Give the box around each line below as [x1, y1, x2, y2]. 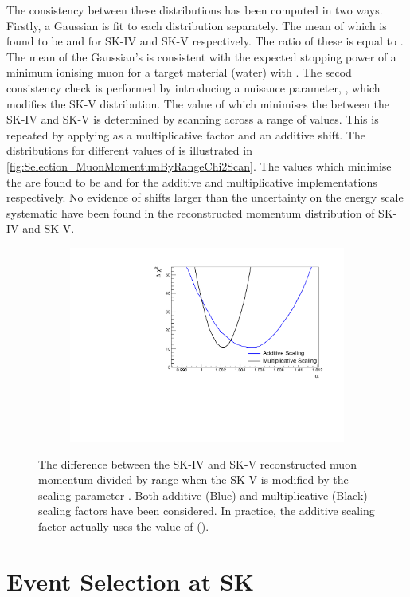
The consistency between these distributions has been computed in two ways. [6, 2, 383, 18]
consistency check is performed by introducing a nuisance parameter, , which [6, 79, 381, 96]
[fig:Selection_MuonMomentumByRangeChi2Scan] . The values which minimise [6, 157, 392, 174]
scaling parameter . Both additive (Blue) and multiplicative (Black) [38, 486, 368, 503]
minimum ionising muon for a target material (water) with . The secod [6, 64, 352, 81]
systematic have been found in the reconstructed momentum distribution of [6, 204, 375, 221]
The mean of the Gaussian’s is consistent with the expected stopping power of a [6, 48, 396, 65]
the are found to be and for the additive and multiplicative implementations [6, 173, 377, 190]
